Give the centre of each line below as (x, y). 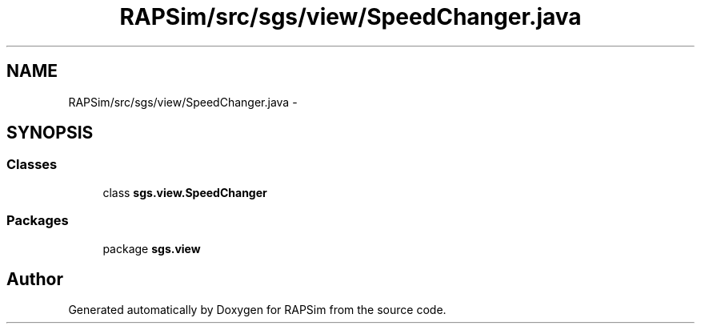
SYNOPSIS (50, 133)
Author (35, 279)
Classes (32, 165)
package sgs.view (152, 248)
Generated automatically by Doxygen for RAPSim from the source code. (257, 310)
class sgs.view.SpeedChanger (185, 192)
